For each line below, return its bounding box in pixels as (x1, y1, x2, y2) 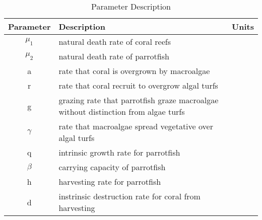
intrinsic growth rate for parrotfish (58, 146, 180, 158)
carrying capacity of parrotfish (58, 161, 166, 173)
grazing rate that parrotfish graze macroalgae (58, 94, 219, 106)
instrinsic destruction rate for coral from (58, 190, 201, 202)
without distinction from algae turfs (58, 106, 185, 117)
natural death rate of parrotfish (58, 50, 169, 62)
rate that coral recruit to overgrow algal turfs (58, 80, 218, 91)
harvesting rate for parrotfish (58, 176, 161, 187)
